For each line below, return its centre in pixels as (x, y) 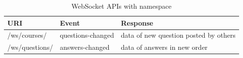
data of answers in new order (164, 47)
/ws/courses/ (27, 35)
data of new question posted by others (178, 35)
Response (137, 22)
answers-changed (85, 47)
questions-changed (87, 35)
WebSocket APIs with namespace (121, 6)
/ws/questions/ (30, 47)
